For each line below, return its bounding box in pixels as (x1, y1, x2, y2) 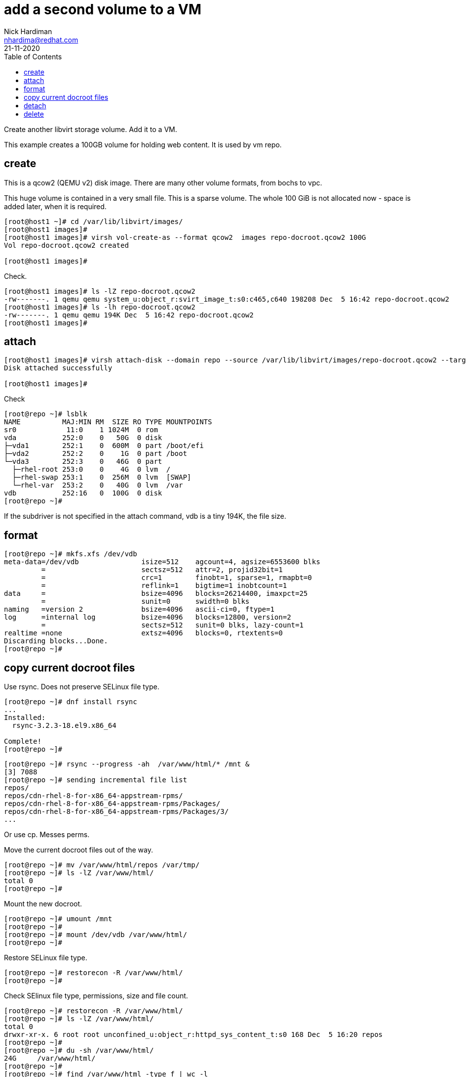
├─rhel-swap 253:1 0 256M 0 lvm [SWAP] (12, 473, 192, 482)
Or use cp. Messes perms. (4, 830, 90, 839)
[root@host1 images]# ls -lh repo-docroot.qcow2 (4, 303, 195, 311)
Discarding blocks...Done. (4, 637, 108, 645)
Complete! (4, 737, 41, 746)
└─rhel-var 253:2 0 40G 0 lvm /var (12, 481, 183, 490)
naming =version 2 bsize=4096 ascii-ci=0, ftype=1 (4, 605, 274, 614)
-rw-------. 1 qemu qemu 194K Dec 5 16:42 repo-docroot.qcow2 (4, 311, 254, 319)
